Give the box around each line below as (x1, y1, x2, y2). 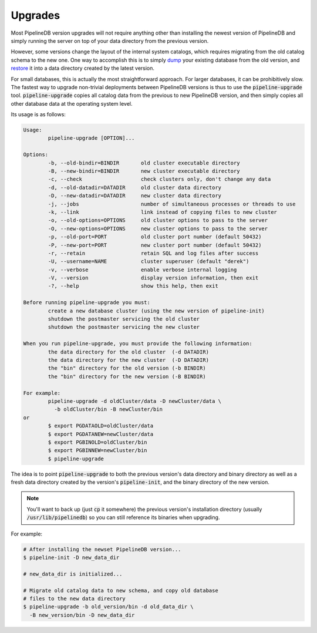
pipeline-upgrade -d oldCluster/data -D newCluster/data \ (48, 398, 222, 405)
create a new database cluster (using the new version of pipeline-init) (48, 307, 265, 314)
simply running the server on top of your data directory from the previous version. (11, 37, 209, 44)
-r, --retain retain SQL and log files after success (48, 250, 259, 257)
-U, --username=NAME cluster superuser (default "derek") (48, 258, 249, 265)
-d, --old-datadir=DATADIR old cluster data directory (48, 184, 222, 191)
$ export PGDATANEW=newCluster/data (48, 430, 154, 437)
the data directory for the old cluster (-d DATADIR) (48, 348, 210, 355)
